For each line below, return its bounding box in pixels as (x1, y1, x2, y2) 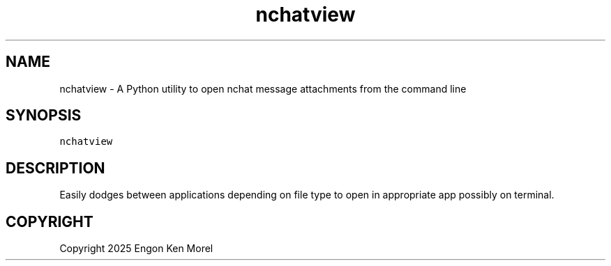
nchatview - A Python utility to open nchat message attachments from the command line (59, 82, 467, 95)
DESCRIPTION (6, 159, 105, 177)
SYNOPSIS (6, 107, 82, 125)
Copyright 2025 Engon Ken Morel (59, 242, 213, 255)
